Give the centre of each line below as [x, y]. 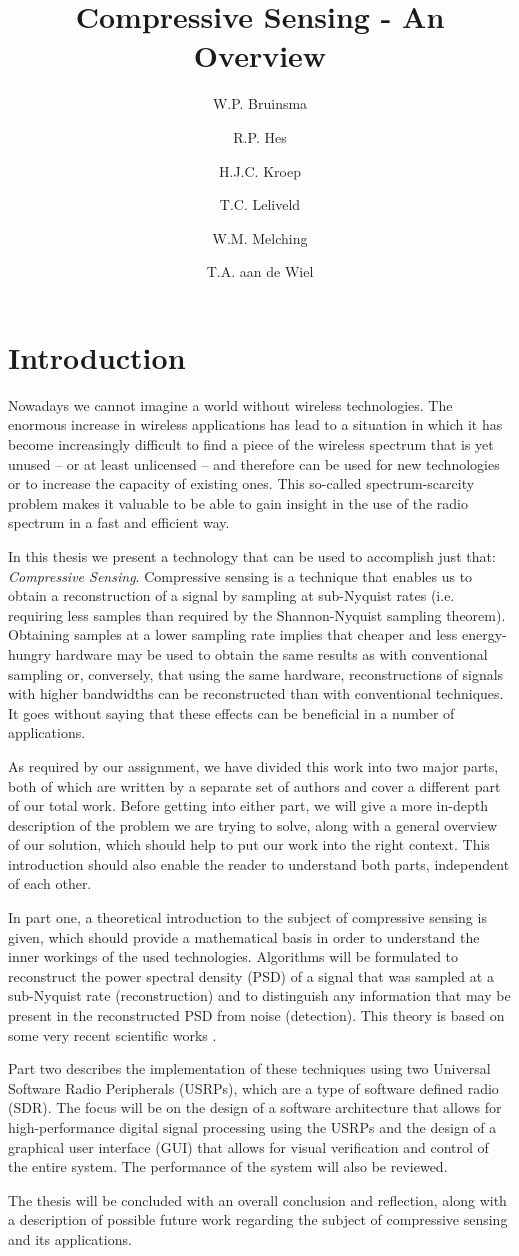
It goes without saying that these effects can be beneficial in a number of [231, 712]
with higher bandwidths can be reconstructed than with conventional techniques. [256, 693]
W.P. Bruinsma [260, 103]
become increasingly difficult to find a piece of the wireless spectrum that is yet [251, 444]
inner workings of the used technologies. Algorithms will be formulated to [233, 956]
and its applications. [70, 1238]
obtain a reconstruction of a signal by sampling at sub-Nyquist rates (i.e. [231, 595]
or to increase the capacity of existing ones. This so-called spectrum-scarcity [241, 483]
